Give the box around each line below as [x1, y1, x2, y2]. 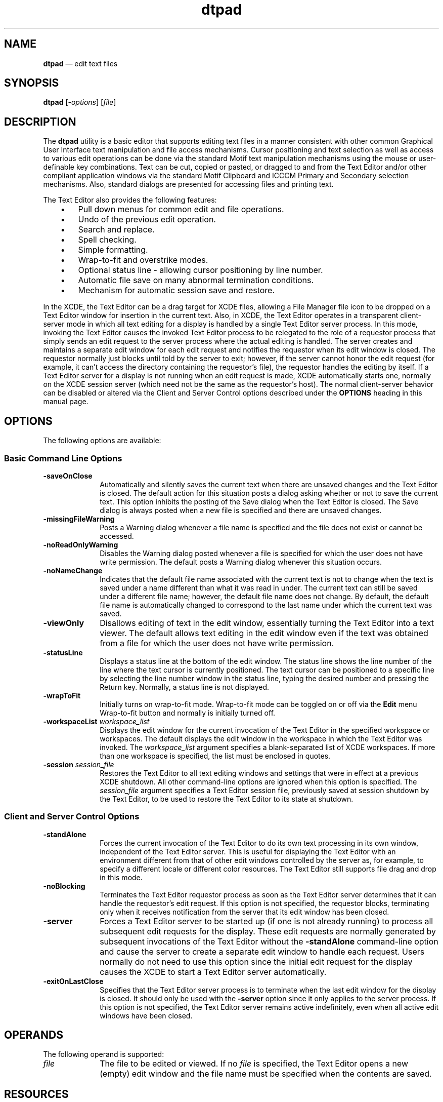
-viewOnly [43, 617, 84, 628]
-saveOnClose [43, 471, 93, 480]
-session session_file [43, 760, 114, 769]
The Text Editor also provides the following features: [43, 195, 217, 205]
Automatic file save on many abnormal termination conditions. [78, 275, 314, 286]
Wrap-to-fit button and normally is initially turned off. [100, 708, 276, 717]
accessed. [100, 531, 134, 540]
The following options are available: [43, 436, 161, 445]
